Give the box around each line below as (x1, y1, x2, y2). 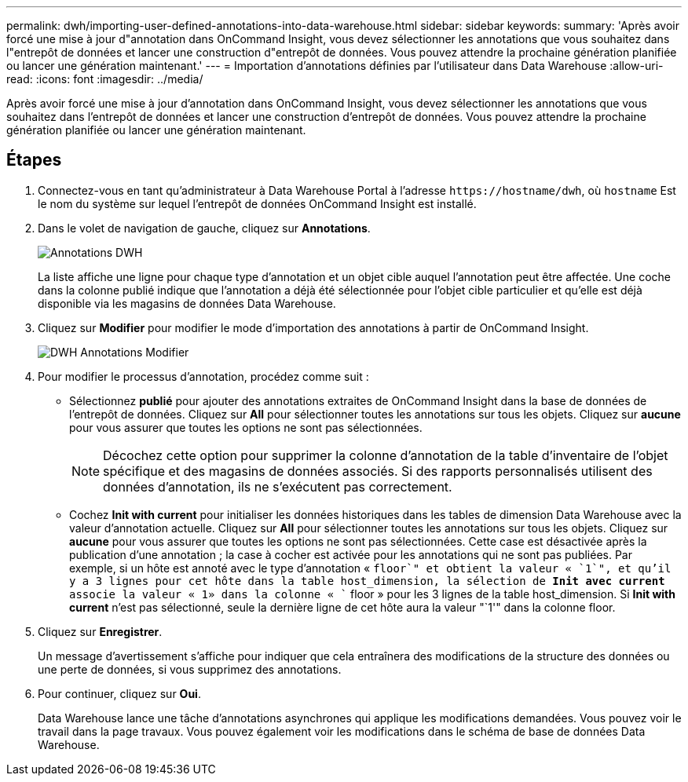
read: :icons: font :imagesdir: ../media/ (6, 72, 203, 86)
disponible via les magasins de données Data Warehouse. (38, 296, 336, 310)
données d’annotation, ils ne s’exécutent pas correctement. (103, 478, 452, 495)
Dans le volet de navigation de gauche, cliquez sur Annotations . (38, 221, 371, 235)
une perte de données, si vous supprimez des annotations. (38, 662, 342, 676)
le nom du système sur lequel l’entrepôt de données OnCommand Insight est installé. (38, 196, 477, 210)
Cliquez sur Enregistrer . (38, 624, 163, 638)
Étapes (6, 150, 62, 170)
